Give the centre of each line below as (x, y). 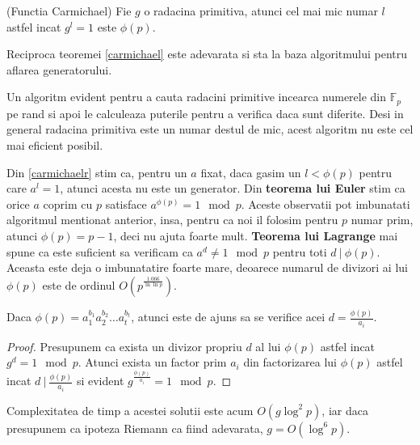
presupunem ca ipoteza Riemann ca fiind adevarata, (135, 428)
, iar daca (345, 410)
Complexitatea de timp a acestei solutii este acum (130, 410)
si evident (100, 381)
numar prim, (382, 220)
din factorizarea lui (290, 362)
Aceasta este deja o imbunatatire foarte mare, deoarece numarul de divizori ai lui (207, 267)
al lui (268, 346)
